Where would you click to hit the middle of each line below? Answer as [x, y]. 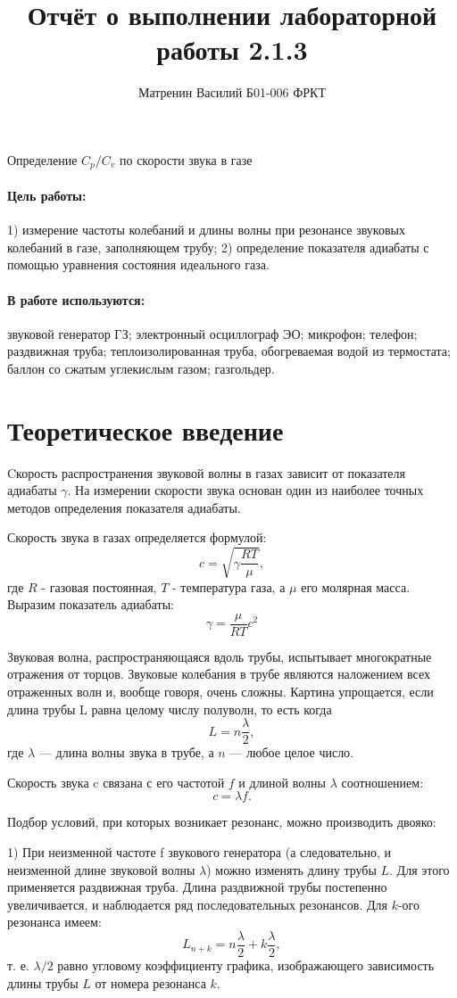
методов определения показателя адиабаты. [124, 507]
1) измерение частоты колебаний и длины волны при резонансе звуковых [206, 230]
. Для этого [420, 869]
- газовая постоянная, [99, 586]
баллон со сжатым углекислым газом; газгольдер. [141, 368]
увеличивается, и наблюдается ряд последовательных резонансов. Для [197, 904]
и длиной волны [282, 782]
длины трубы [43, 982]
